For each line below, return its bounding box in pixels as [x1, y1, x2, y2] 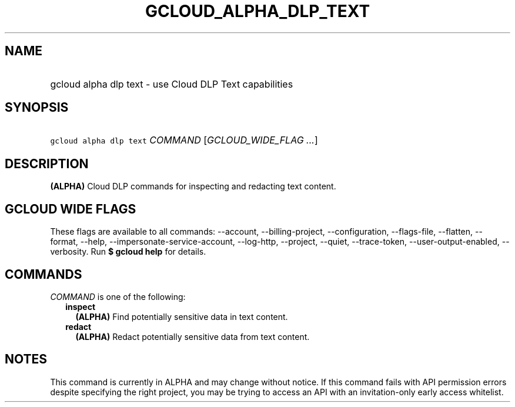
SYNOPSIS [5, 100, 69, 115]
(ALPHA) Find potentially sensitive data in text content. [75, 311, 288, 322]
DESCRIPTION [5, 156, 89, 171]
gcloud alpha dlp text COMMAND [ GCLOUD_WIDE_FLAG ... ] [50, 134, 318, 146]
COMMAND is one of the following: [50, 291, 186, 302]
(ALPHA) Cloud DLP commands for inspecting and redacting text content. [50, 181, 336, 192]
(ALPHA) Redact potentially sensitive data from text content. [75, 331, 310, 342]
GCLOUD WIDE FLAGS [5, 201, 136, 216]
